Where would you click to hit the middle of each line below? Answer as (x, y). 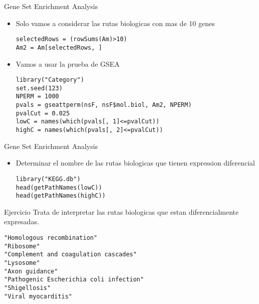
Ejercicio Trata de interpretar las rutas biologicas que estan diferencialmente (121, 211)
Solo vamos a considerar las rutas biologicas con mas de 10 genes (115, 23)
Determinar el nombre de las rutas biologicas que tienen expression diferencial (135, 163)
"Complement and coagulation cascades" (70, 255)
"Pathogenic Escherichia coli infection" (74, 280)
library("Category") (50, 80)
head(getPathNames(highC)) (61, 196)
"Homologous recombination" (51, 238)
